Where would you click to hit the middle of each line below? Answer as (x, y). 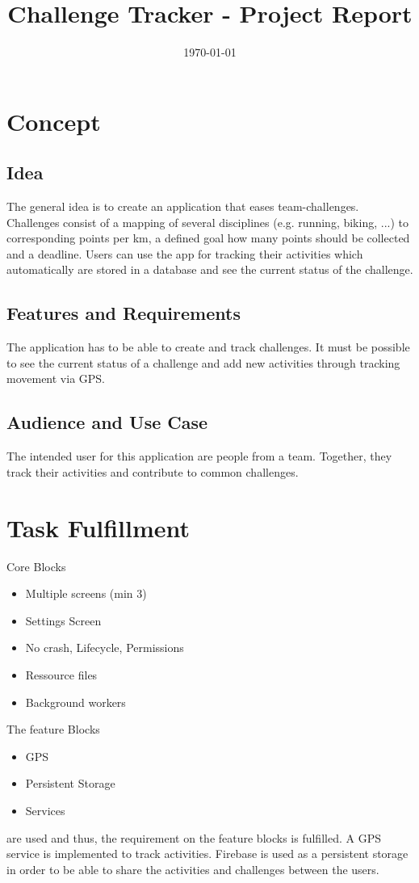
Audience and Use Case (107, 422)
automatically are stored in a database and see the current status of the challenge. (210, 269)
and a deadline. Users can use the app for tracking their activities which (185, 253)
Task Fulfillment (98, 527)
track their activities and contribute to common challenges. (153, 471)
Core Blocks (36, 566)
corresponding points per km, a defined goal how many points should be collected (208, 238)
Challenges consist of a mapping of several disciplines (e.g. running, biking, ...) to (207, 222)
